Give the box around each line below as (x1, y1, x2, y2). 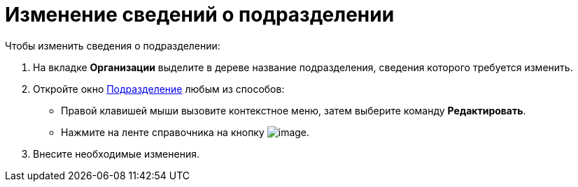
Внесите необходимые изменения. (33, 147, 199, 160)
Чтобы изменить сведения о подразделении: (5, 39, 220, 52)
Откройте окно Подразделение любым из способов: (33, 82, 285, 95)
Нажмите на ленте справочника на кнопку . (61, 126, 310, 138)
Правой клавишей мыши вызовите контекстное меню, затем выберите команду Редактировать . (61, 104, 526, 117)
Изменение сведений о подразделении (5, 3, 395, 27)
